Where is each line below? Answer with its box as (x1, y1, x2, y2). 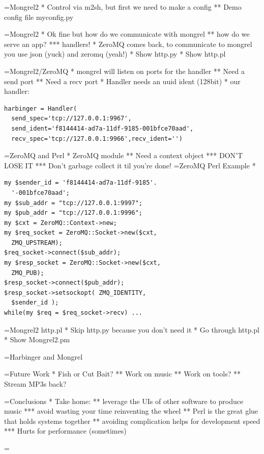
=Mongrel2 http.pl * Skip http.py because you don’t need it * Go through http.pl (4, 324, 260, 335)
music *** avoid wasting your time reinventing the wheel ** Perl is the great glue (4, 406, 258, 416)
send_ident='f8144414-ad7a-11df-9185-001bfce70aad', (11, 124, 194, 132)
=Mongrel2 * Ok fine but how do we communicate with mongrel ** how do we (4, 29, 250, 39)
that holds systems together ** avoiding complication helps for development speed (4, 415, 260, 426)
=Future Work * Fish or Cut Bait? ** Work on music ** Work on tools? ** (4, 368, 241, 379)
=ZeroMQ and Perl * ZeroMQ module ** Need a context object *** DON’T (4, 150, 243, 161)
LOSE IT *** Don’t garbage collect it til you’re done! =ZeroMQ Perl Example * (4, 160, 256, 170)
